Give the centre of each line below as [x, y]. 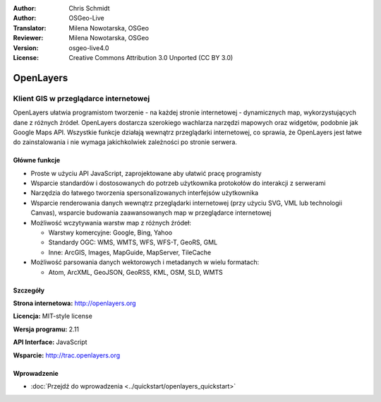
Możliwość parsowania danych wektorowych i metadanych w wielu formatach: [145, 262]
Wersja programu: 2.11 [46, 329]
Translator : [30, 28]
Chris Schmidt [89, 8]
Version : [26, 48]
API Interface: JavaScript [50, 342]
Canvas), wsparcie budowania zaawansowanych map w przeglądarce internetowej [151, 213]
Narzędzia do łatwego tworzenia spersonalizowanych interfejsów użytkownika [145, 193]
